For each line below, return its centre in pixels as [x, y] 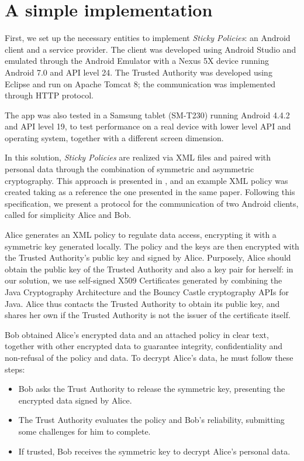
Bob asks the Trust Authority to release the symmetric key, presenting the [152, 389]
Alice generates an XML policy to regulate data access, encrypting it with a [141, 235]
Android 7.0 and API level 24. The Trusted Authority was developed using [139, 72]
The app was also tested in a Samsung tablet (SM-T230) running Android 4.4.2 [147, 115]
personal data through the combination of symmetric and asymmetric [129, 169]
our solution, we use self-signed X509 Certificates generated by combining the [144, 280]
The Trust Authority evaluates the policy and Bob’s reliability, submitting [151, 420]
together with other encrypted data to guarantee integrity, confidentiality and [144, 346]
